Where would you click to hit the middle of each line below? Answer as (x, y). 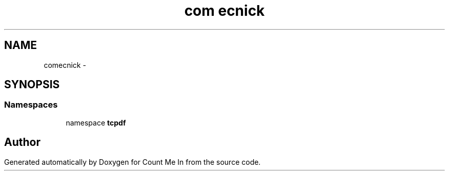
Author (22, 142)
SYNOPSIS (32, 85)
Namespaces (31, 105)
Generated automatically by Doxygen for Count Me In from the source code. (132, 162)
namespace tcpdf (96, 122)
